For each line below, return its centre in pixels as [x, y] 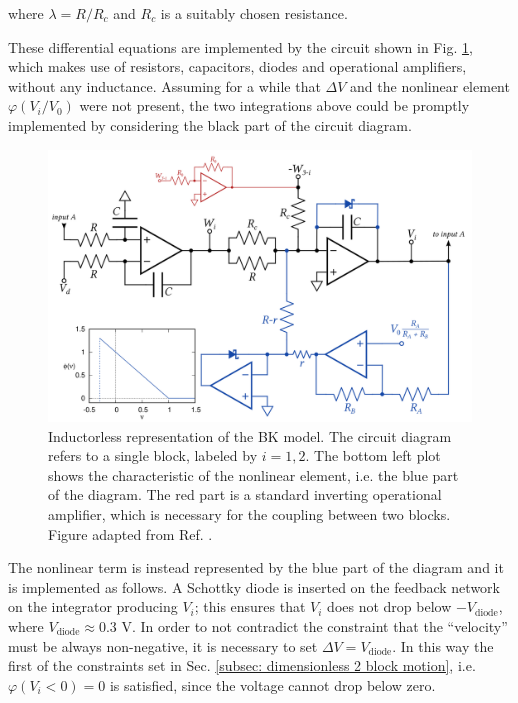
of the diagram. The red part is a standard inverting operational [245, 494]
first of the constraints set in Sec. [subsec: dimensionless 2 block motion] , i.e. [242, 665]
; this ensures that [250, 606]
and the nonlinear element [430, 85]
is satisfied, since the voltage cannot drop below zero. [272, 684]
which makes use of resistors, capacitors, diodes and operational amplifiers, [237, 66]
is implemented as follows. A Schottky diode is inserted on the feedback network [254, 586]
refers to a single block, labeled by [153, 455]
